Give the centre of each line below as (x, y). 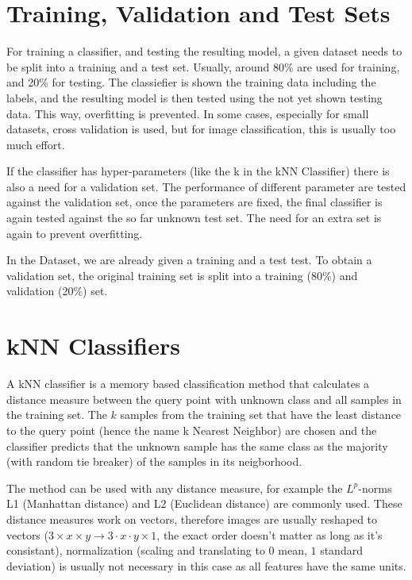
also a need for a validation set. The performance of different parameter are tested (206, 186)
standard (341, 550)
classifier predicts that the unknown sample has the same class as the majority (197, 446)
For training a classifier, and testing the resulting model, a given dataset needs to (204, 51)
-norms (375, 488)
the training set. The (57, 415)
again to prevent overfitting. (75, 233)
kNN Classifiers (93, 346)
